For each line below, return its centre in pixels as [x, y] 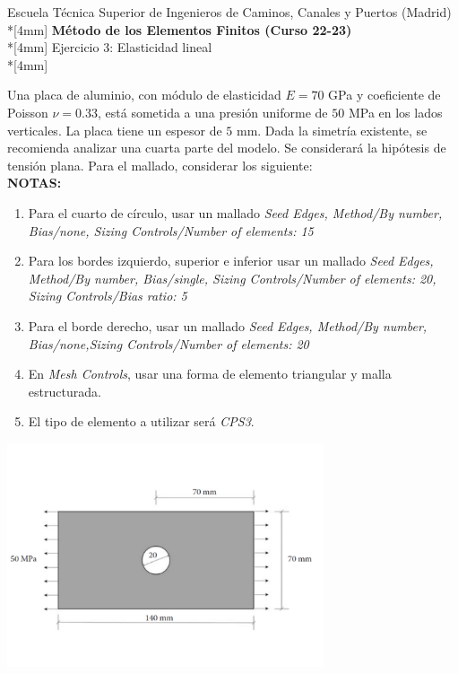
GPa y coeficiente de [385, 95]
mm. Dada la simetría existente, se [332, 130]
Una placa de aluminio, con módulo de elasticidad [144, 95]
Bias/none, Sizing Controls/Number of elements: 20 [169, 343]
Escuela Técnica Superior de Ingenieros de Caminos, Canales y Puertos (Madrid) [229, 12]
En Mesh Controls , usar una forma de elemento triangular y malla [210, 374]
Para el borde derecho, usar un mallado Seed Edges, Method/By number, [228, 325]
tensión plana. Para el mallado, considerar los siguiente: [160, 165]
